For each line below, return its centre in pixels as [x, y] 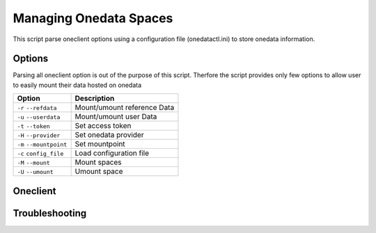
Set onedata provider [109, 135]
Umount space [99, 172]
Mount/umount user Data [116, 117]
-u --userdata [39, 117]
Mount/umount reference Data [125, 108]
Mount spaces [98, 162]
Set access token [103, 126]
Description [95, 99]
